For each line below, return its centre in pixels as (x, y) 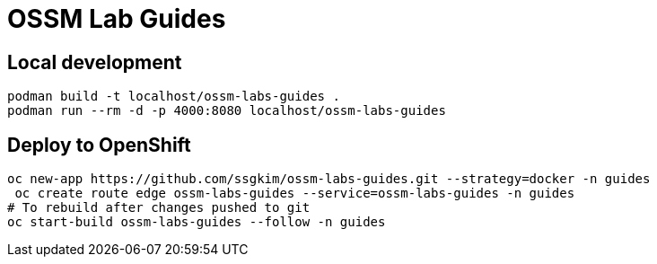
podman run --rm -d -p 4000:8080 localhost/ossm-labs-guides (227, 111)
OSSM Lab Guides (117, 19)
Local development (95, 62)
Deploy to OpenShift (99, 145)
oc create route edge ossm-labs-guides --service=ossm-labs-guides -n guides (295, 194)
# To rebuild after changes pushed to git (159, 208)
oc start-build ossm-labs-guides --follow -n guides (197, 222)
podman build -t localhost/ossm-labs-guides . (174, 97)
